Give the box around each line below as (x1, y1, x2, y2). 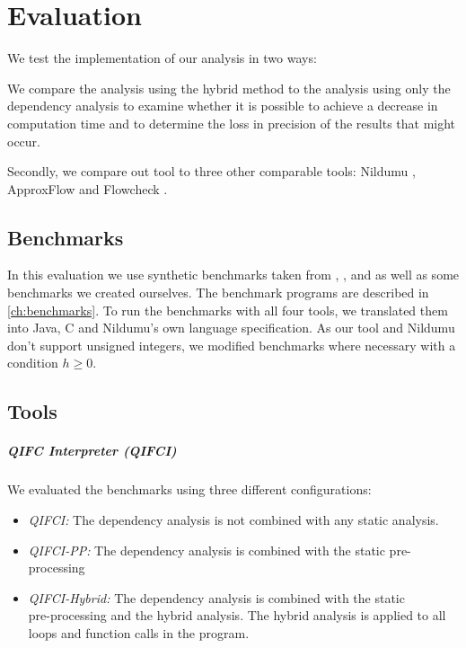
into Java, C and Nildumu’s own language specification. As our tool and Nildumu (7, 318, 455, 337)
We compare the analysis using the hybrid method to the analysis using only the (7, 78, 451, 97)
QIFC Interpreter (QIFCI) (7, 441, 177, 460)
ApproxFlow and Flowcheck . (7, 179, 168, 198)
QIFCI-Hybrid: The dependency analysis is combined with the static (28, 588, 405, 607)
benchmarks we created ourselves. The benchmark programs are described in (7, 283, 429, 302)
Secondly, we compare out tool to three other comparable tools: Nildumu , (7, 162, 416, 181)
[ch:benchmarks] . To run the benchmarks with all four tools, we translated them (7, 300, 448, 319)
